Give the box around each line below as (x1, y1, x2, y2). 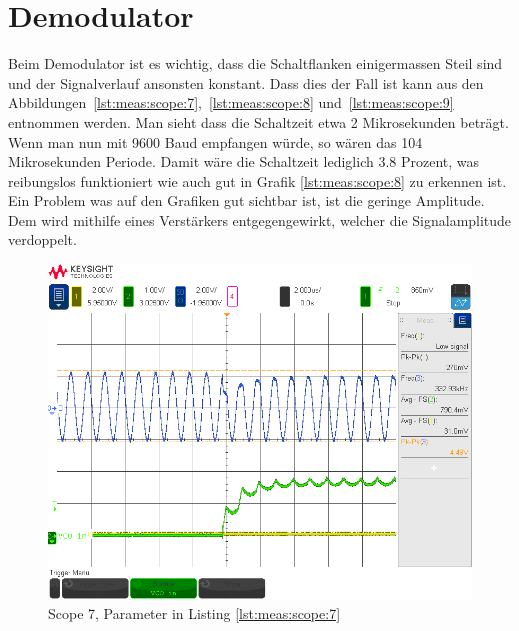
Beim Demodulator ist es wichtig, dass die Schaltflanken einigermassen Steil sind (8, 53, 503, 74)
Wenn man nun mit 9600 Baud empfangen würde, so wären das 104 (8, 131, 423, 152)
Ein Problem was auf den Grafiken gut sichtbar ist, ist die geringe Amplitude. (8, 190, 485, 211)
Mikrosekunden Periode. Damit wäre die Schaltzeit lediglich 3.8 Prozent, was (8, 151, 480, 172)
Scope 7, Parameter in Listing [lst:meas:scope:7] (48, 602, 341, 623)
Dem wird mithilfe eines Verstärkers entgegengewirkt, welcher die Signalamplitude (8, 209, 512, 230)
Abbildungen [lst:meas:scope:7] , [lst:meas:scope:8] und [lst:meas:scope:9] (8, 92, 454, 113)
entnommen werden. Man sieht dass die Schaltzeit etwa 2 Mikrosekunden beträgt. (8, 111, 509, 132)
